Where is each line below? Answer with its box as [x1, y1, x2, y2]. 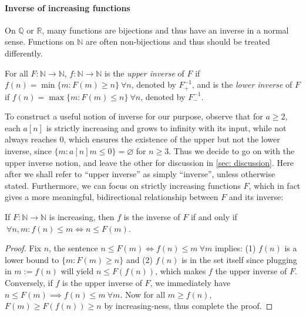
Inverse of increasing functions [5, 1, 130, 14]
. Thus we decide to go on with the [169, 145, 295, 157]
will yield [60, 265, 94, 277]
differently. [5, 46, 43, 59]
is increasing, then [49, 210, 115, 222]
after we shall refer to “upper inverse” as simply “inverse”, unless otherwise [5, 168, 275, 180]
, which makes [155, 265, 206, 277]
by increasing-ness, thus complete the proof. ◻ [104, 300, 273, 312]
